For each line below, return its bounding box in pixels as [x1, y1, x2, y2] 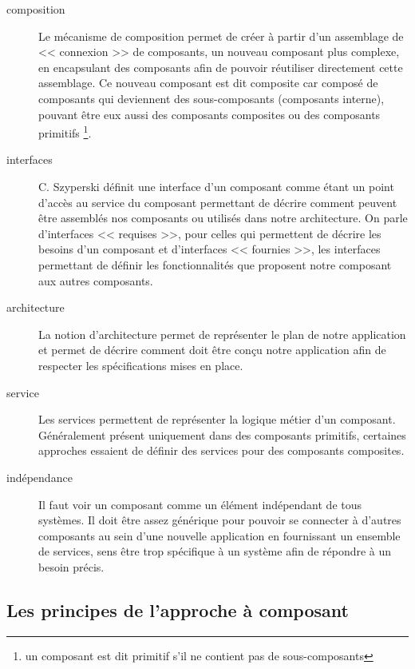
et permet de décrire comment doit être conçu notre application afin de [38, 341, 386, 358]
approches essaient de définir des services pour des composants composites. [38, 442, 405, 459]
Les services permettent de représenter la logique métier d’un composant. [38, 411, 396, 428]
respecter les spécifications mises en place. [38, 356, 243, 373]
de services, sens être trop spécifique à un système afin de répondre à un [38, 543, 392, 559]
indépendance [6, 468, 73, 485]
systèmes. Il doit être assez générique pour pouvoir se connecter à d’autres [38, 512, 401, 528]
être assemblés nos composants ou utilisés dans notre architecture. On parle [38, 209, 408, 226]
